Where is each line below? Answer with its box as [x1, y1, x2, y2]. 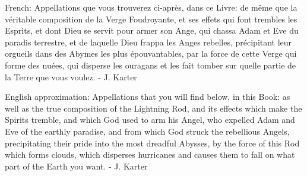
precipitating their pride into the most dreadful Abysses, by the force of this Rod [5, 136, 300, 149]
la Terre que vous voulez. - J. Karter [5, 70, 137, 83]
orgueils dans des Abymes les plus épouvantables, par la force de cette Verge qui [5, 47, 297, 60]
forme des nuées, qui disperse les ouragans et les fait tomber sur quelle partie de [5, 58, 296, 71]
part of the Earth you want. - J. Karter [5, 159, 148, 172]
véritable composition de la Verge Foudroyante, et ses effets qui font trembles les [5, 12, 297, 25]
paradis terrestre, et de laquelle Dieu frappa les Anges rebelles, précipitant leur [5, 35, 292, 48]
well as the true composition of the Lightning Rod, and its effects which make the [5, 102, 302, 114]
